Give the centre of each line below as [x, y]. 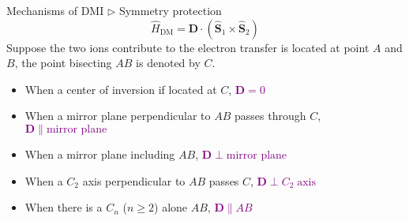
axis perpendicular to [134, 180]
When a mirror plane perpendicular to [118, 116]
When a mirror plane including [100, 154]
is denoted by [168, 63]
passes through [270, 116]
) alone [171, 207]
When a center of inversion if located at [121, 89]
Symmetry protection [170, 10]
